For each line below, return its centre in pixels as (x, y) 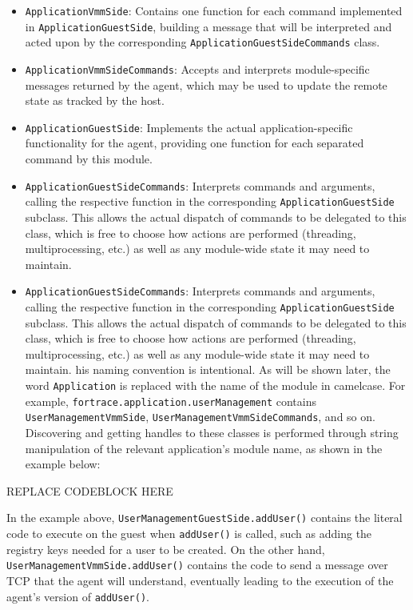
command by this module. (89, 159)
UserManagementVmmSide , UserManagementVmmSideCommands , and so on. (200, 417)
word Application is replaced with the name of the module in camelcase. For (215, 385)
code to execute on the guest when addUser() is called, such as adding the (189, 534)
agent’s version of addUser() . (78, 596)
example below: (63, 464)
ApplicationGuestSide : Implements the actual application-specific (189, 127)
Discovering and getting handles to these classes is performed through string (212, 432)
